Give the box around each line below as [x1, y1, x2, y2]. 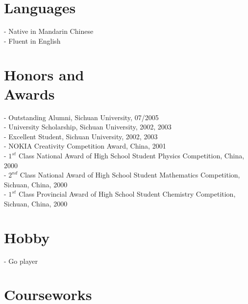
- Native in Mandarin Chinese [4, 26, 94, 36]
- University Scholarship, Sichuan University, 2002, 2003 [4, 122, 172, 132]
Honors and [4, 64, 84, 84]
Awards [4, 83, 55, 103]
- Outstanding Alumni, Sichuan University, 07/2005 [4, 112, 159, 122]
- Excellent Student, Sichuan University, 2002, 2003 [4, 131, 158, 141]
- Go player [4, 255, 38, 266]
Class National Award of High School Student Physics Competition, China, [18, 151, 245, 160]
